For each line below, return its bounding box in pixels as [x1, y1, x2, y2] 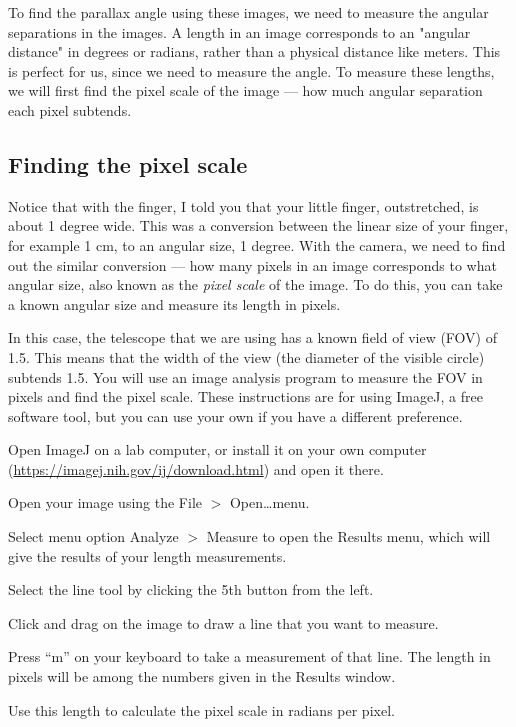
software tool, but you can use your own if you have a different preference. [8, 405, 463, 426]
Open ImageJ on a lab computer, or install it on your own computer [8, 439, 427, 460]
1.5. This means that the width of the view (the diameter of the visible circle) [8, 346, 485, 367]
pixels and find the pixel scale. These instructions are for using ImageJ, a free [8, 386, 483, 407]
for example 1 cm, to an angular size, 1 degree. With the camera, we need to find [8, 234, 506, 255]
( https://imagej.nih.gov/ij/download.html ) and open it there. [8, 458, 384, 479]
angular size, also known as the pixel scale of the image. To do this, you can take [8, 274, 503, 295]
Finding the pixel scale [8, 148, 248, 179]
